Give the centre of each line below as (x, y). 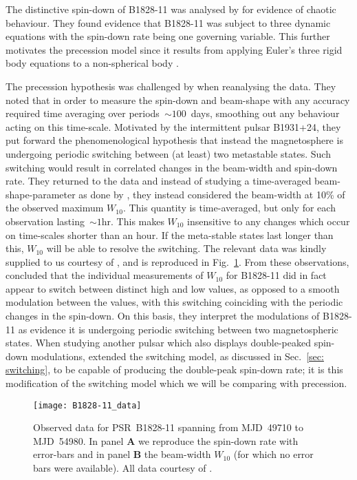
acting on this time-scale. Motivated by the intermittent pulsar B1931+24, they (173, 126)
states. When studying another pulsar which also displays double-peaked (158, 343)
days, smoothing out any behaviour (265, 113)
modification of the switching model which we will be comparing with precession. (176, 383)
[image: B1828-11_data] (87, 405)
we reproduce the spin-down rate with (218, 440)
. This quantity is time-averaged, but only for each (229, 208)
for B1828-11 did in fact (276, 275)
